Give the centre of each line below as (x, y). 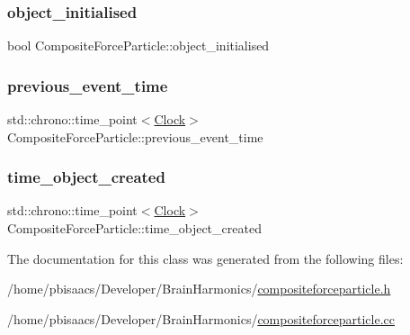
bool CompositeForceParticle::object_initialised (138, 45)
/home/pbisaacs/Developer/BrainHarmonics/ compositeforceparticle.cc (201, 318)
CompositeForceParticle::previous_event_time (135, 136)
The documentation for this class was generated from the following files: (205, 258)
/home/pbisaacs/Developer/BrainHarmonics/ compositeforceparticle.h (199, 289)
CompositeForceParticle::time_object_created (134, 228)
